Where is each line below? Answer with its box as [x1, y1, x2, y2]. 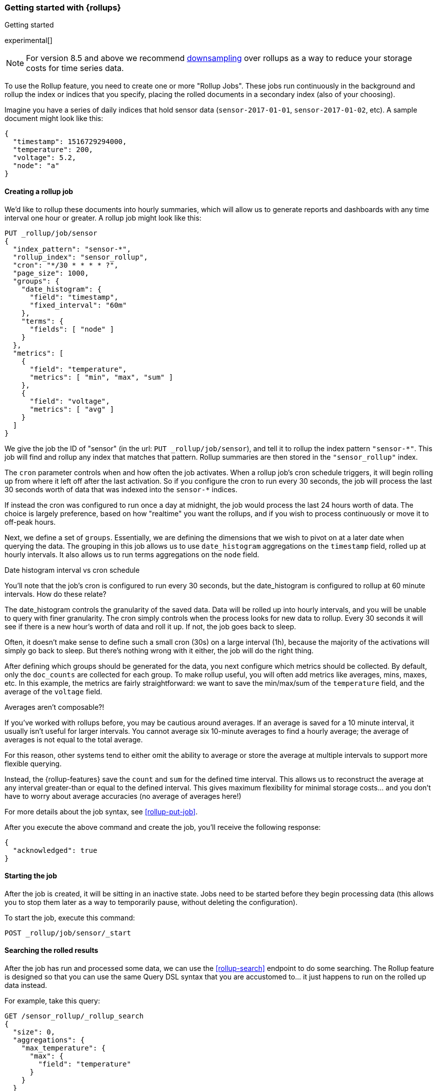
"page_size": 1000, [12, 269, 89, 277]
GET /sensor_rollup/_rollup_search [4, 1012, 144, 1020]
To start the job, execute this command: [4, 913, 135, 922]
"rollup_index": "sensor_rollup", [12, 253, 148, 261]
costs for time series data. [26, 63, 124, 74]
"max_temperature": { [21, 1044, 106, 1052]
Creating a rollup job [4, 187, 73, 196]
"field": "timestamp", [29, 293, 118, 301]
